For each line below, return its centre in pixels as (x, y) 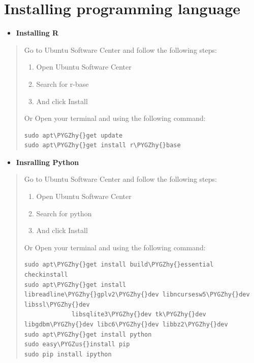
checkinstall (46, 275)
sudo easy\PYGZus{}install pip (77, 344)
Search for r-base (62, 84)
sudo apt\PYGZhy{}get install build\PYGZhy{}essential (119, 265)
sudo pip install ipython (68, 354)
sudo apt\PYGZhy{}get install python (88, 334)
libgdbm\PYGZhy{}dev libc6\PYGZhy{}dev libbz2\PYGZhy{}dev (126, 324)
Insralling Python (47, 162)
